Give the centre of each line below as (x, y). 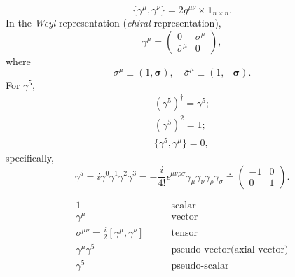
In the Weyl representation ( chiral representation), (114, 22)
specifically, (30, 157)
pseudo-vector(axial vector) (230, 250)
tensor (184, 233)
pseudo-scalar (200, 266)
